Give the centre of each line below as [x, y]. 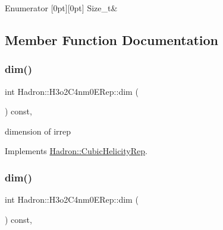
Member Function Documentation [112, 39]
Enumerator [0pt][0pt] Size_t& [61, 8]
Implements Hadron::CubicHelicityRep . [76, 151]
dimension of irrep [38, 131]
